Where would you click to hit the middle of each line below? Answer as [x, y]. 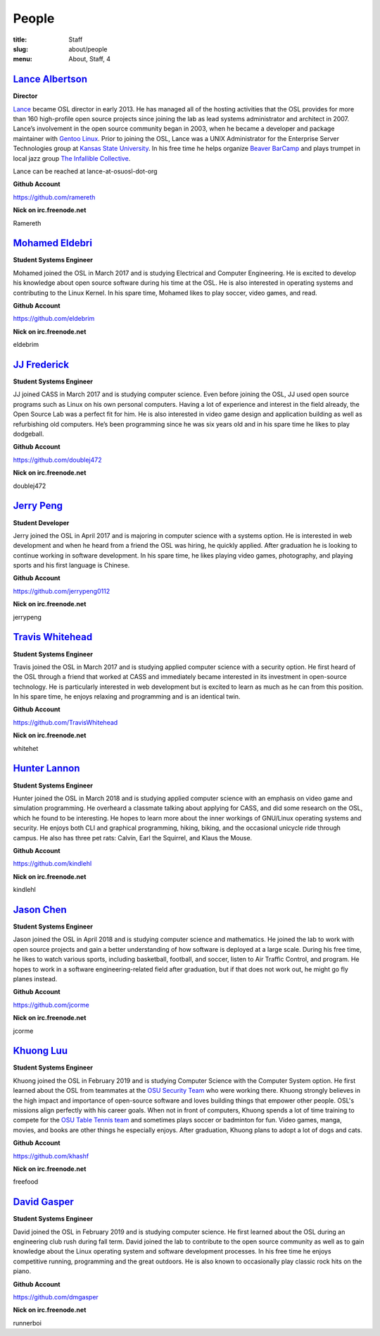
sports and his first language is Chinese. [71, 565]
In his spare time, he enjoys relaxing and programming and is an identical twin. [127, 697]
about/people [88, 49]
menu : [23, 59]
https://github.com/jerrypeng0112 [62, 591]
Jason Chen [40, 909]
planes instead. [35, 979]
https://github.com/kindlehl [52, 864]
